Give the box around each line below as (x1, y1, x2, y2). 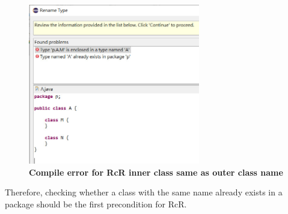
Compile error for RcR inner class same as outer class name (29, 165, 283, 178)
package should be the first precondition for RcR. (5, 198, 187, 210)
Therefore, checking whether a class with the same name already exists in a (5, 186, 283, 198)
